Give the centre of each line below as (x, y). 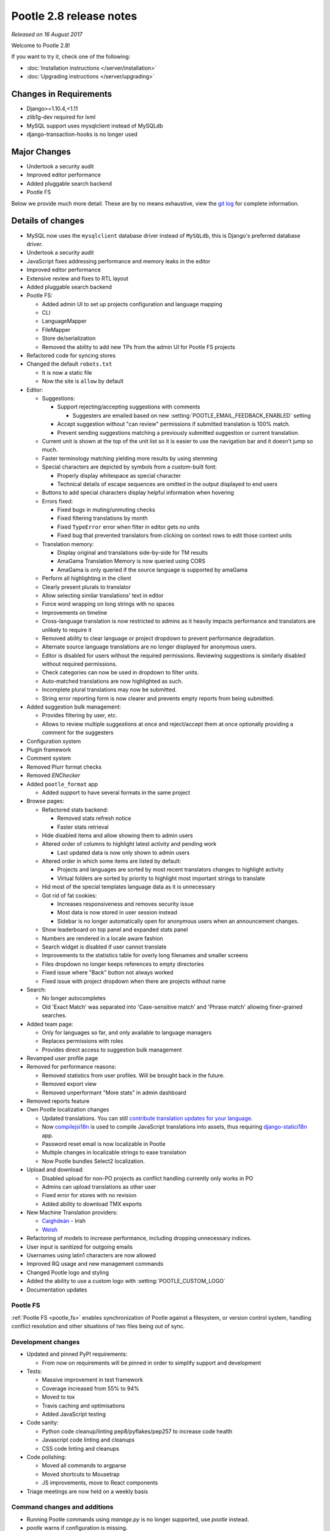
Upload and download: (55, 1170)
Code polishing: (46, 1457)
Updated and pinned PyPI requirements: (77, 1354)
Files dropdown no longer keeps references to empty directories (123, 964)
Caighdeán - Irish (64, 1221)
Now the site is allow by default (83, 381)
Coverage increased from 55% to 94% (91, 1388)
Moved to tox (58, 1397)
